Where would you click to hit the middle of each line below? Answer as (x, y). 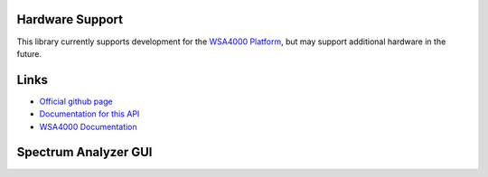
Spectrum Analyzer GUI (84, 152)
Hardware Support (70, 19)
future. (29, 53)
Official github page (76, 101)
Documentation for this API (89, 114)
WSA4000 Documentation (88, 126)
